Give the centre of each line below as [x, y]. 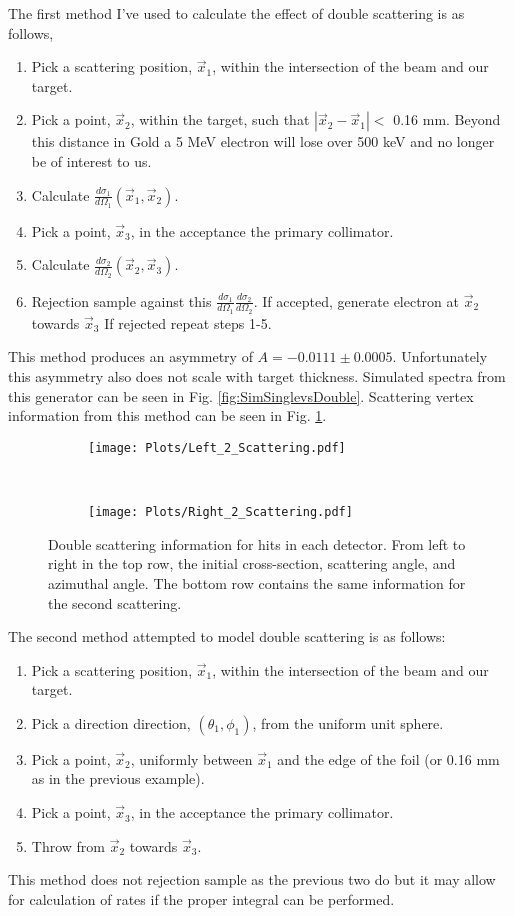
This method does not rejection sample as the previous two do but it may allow [252, 879]
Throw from [68, 845]
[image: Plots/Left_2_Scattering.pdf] [217, 447]
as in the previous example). [118, 778]
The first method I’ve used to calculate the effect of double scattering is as [236, 13]
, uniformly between [191, 758]
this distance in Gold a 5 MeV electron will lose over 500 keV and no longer [263, 141]
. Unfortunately [440, 356]
